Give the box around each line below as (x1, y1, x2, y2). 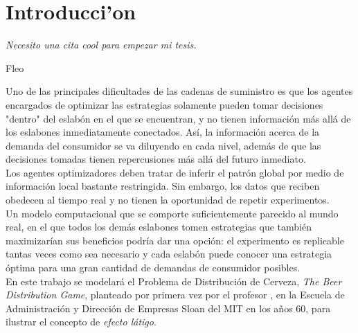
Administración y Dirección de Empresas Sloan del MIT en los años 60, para (6, 300, 331, 315)
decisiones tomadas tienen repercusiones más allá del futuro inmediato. (6, 152, 306, 166)
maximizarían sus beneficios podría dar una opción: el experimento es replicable (6, 233, 344, 247)
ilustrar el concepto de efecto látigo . (6, 314, 156, 329)
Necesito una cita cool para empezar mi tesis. (6, 37, 197, 52)
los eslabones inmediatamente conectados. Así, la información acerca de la (6, 125, 320, 139)
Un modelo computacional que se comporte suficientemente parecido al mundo (6, 206, 339, 220)
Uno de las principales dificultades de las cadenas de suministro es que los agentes (6, 84, 353, 98)
